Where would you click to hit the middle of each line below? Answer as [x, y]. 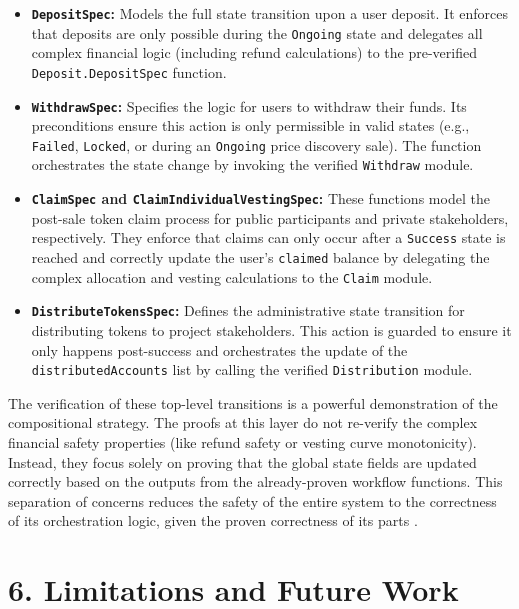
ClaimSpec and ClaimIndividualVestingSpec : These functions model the [260, 198]
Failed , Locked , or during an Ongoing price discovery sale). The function [256, 144]
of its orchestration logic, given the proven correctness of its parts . [213, 520]
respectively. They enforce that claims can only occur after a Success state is [268, 237]
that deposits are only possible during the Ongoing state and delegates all [257, 32]
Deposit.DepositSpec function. [129, 71]
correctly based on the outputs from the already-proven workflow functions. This [255, 481]
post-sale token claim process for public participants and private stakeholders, [270, 217]
